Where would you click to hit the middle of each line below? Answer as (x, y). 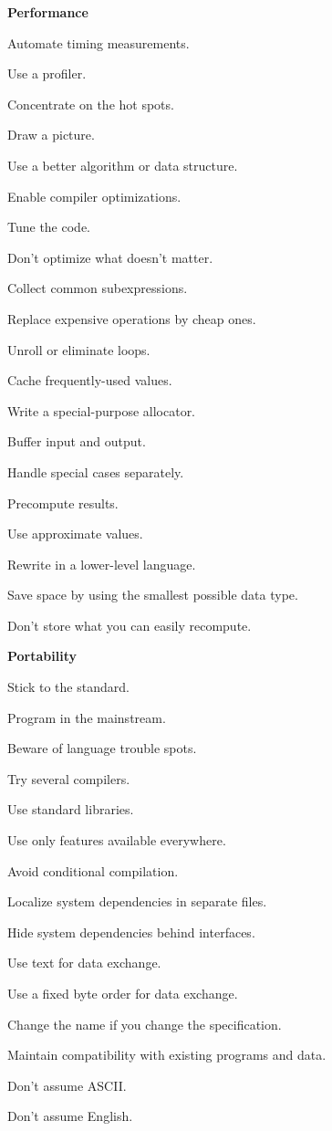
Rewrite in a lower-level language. (102, 564)
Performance (48, 12)
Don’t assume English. (70, 1116)
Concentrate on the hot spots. (91, 104)
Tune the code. (49, 227)
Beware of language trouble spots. (102, 748)
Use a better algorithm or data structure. (123, 165)
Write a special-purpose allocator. (102, 410)
